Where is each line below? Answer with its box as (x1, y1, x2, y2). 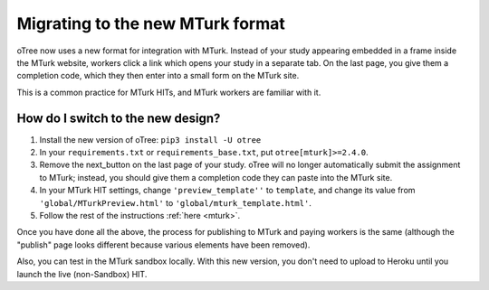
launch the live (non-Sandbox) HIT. (16, 268, 148, 279)
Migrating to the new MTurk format (16, 14, 285, 33)
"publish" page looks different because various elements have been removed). (16, 239, 311, 250)
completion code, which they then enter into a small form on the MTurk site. (16, 70, 300, 81)
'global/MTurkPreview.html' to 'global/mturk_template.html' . (39, 197, 312, 208)
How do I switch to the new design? (16, 110, 221, 126)
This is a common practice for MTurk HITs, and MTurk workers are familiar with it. (16, 87, 321, 98)
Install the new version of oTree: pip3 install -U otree (39, 134, 262, 145)
